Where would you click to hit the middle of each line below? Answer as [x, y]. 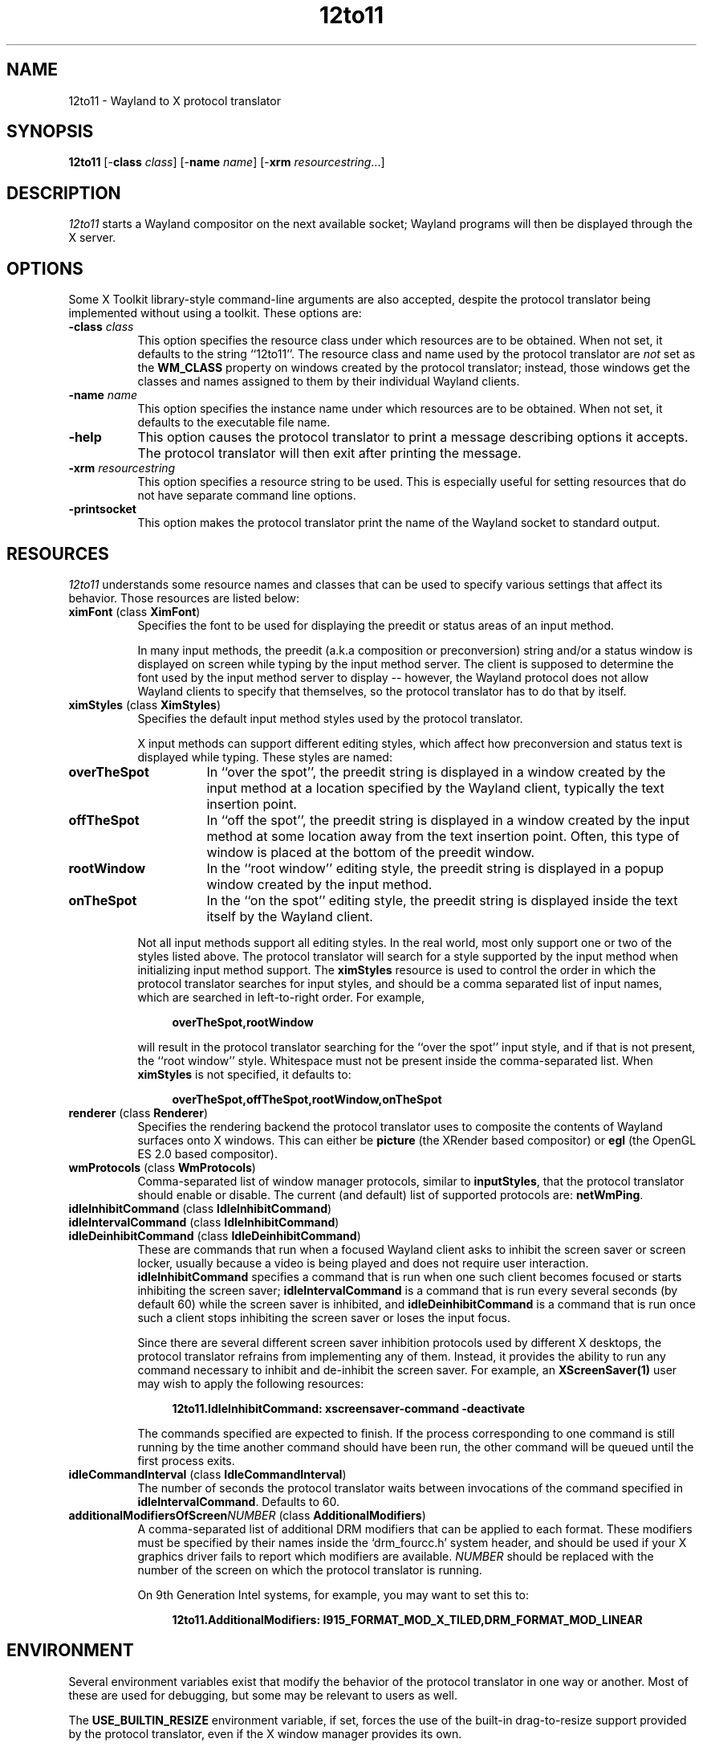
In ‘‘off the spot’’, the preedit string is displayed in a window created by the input [448, 820]
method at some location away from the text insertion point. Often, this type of [443, 836]
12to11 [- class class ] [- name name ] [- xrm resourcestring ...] [227, 162]
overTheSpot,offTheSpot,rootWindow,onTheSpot [307, 1099]
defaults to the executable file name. [234, 422]
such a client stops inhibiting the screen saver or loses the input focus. [324, 1317]
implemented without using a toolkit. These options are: [215, 313]
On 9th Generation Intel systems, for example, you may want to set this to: [333, 1594]
